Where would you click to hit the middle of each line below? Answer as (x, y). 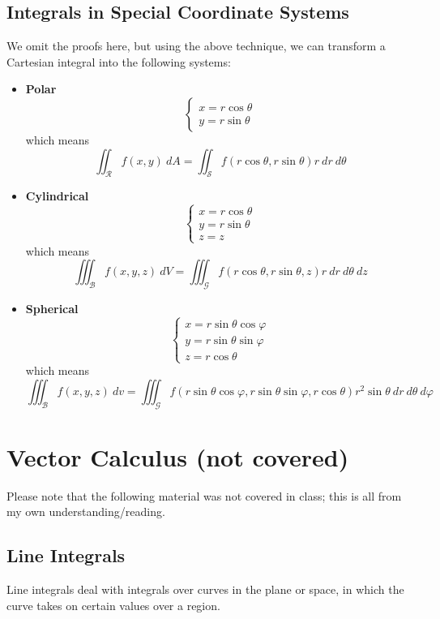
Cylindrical (57, 196)
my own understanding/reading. (86, 512)
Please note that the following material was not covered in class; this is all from (204, 495)
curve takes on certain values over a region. (113, 605)
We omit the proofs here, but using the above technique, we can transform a (196, 46)
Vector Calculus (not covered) (178, 456)
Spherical (52, 308)
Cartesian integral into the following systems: (119, 61)
